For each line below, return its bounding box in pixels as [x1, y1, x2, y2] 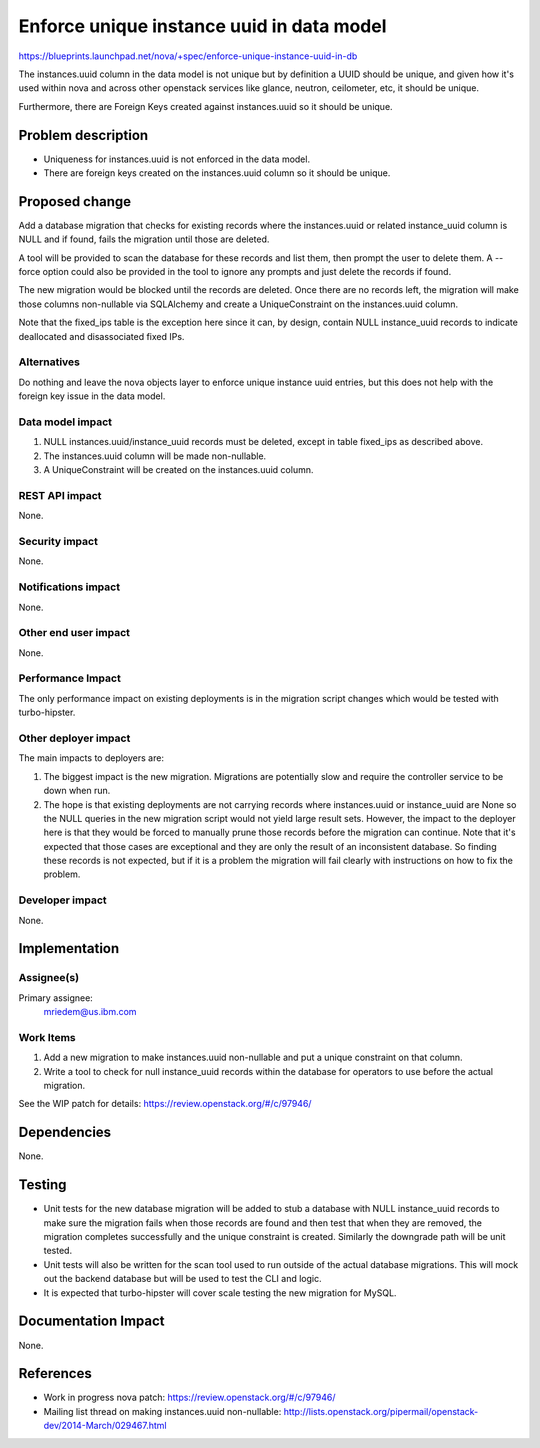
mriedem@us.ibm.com [43, 1006, 137, 1018]
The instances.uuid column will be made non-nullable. [43, 450, 267, 462]
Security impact [18, 535, 99, 549]
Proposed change [18, 193, 132, 210]
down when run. [43, 785, 111, 797]
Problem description [18, 126, 149, 144]
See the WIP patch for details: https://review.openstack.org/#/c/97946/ [18, 1098, 312, 1110]
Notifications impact [18, 580, 120, 594]
